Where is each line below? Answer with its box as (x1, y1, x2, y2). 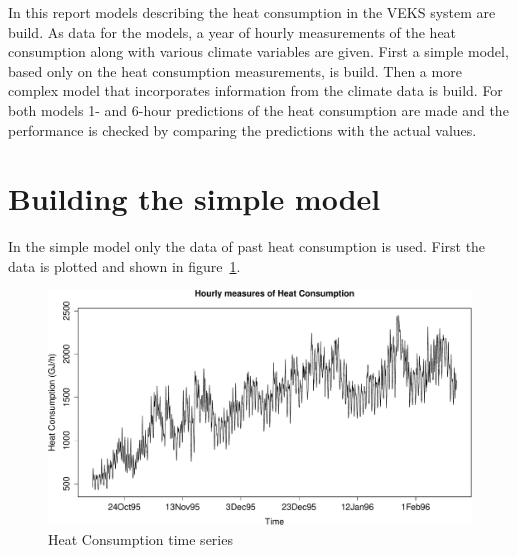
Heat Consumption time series (48, 528, 233, 549)
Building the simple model (8, 178, 381, 219)
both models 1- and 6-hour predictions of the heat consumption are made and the (8, 99, 509, 120)
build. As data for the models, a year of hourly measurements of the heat (8, 21, 457, 42)
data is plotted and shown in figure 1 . (8, 255, 241, 276)
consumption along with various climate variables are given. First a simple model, (8, 41, 509, 62)
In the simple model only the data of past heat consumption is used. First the (8, 236, 486, 257)
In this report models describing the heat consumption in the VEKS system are (8, 2, 496, 22)
